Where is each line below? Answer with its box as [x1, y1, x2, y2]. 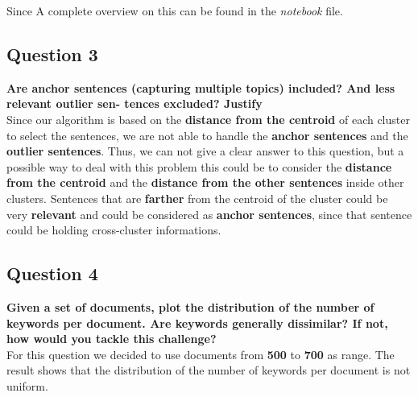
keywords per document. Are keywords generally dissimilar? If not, [6, 314, 388, 331]
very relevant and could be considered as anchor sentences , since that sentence [6, 205, 412, 222]
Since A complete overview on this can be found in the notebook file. [6, 2, 343, 19]
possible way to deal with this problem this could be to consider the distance [6, 158, 392, 175]
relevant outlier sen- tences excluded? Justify [6, 95, 263, 112]
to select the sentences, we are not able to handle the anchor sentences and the [6, 126, 408, 143]
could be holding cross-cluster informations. [6, 221, 221, 238]
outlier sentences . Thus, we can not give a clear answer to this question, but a [6, 143, 404, 159]
